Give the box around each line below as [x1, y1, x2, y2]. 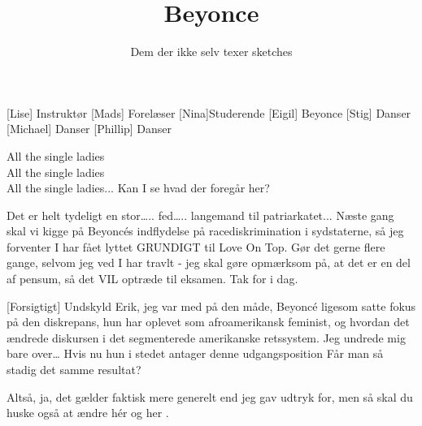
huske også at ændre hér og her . [7, 404, 169, 421]
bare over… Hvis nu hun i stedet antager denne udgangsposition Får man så [7, 345, 384, 362]
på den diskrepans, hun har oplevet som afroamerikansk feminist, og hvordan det [7, 313, 410, 330]
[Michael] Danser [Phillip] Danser [7, 120, 172, 137]
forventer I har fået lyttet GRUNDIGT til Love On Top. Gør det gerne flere [7, 238, 385, 255]
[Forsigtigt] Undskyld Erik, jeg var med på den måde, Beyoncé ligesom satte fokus [7, 297, 416, 314]
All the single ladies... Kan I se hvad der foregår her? [7, 179, 270, 196]
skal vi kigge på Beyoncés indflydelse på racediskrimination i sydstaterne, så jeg [7, 222, 404, 239]
